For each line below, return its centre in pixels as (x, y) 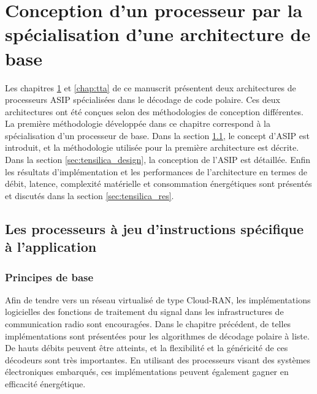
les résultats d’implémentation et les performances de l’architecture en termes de (156, 171)
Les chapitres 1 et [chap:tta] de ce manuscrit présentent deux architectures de (151, 87)
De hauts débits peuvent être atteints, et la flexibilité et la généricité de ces (147, 348)
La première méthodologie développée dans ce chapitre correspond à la (138, 123)
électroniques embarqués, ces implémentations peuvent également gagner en (147, 372)
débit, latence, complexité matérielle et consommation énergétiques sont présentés (158, 184)
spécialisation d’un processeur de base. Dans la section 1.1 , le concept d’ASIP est (157, 135)
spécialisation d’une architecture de (158, 34)
